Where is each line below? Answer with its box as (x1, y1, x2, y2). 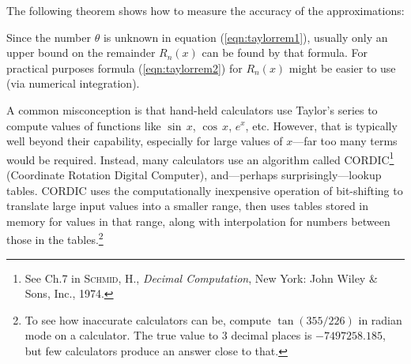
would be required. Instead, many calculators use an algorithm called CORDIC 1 (6, 148, 394, 167)
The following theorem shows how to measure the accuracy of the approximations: (6, 2, 405, 18)
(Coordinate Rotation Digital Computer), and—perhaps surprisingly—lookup (6, 167, 382, 182)
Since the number (6, 28, 91, 45)
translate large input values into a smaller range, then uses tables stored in (6, 197, 369, 214)
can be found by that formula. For (202, 44, 368, 61)
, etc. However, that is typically (245, 117, 398, 133)
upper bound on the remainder (6, 44, 156, 61)
